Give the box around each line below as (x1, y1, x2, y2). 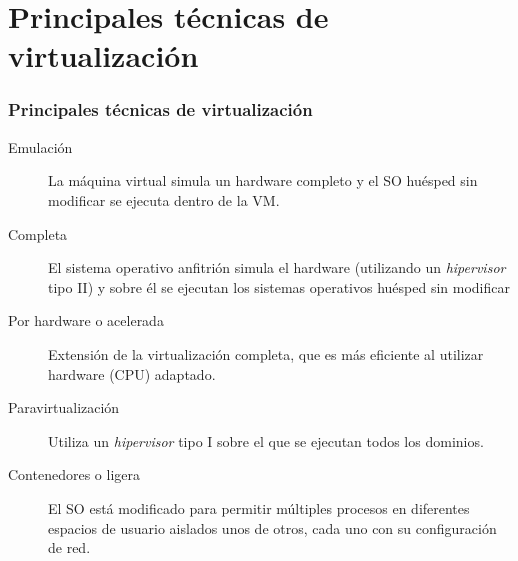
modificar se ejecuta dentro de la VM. (48, 189, 280, 210)
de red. (48, 537, 91, 558)
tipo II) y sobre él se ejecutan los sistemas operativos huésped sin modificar (48, 276, 510, 297)
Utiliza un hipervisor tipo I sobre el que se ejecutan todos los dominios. (48, 430, 484, 451)
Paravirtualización (8, 397, 120, 418)
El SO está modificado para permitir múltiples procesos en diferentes (48, 497, 470, 518)
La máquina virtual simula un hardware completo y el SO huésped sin (48, 170, 478, 191)
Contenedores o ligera (8, 464, 140, 485)
